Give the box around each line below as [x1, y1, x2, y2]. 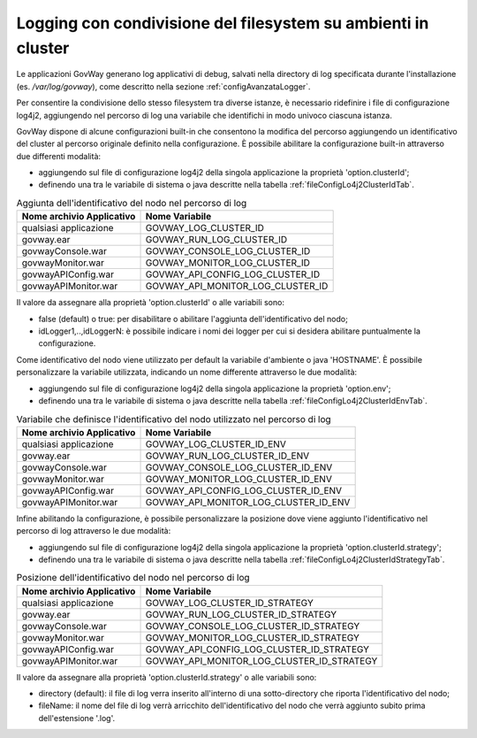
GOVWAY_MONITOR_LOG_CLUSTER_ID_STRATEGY [145, 631, 360, 643]
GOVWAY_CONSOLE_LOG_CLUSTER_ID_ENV [145, 461, 333, 473]
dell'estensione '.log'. [38, 712, 116, 723]
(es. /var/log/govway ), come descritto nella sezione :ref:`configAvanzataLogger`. [16, 81, 311, 92]
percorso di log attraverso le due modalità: [16, 526, 171, 536]
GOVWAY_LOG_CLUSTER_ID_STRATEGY [145, 596, 314, 609]
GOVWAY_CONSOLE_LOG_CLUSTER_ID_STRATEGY [145, 619, 360, 632]
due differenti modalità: [16, 150, 102, 161]
